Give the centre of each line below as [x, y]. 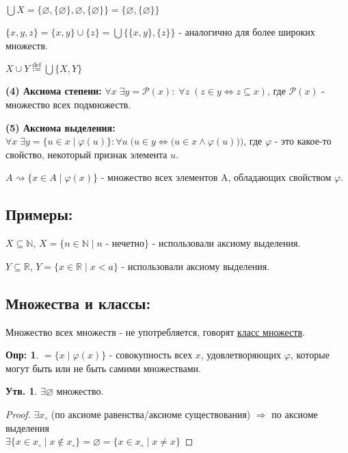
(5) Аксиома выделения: [61, 127]
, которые [310, 355]
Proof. [18, 414]
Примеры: [39, 214]
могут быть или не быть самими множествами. [104, 368]
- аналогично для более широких [247, 32]
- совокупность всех [151, 355]
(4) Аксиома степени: [54, 91]
